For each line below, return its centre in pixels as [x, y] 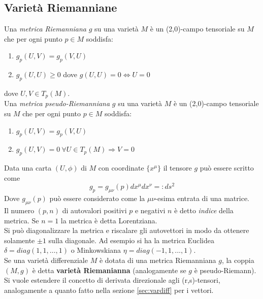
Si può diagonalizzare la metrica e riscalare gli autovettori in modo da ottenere [127, 230]
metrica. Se [22, 220]
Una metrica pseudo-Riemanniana [57, 103]
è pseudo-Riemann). [225, 270]
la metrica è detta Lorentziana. [109, 220]
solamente [20, 240]
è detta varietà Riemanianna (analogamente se [109, 270]
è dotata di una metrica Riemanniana [158, 260]
